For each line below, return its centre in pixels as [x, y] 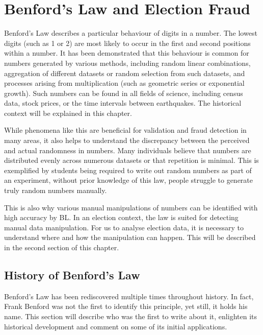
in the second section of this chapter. [62, 247]
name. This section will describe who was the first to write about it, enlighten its [130, 316]
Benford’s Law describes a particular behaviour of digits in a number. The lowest [131, 33]
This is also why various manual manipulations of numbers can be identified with [131, 207]
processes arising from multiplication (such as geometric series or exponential [124, 83]
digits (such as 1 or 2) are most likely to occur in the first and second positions [127, 43]
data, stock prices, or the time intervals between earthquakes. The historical [123, 103]
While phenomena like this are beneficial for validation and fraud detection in [125, 130]
